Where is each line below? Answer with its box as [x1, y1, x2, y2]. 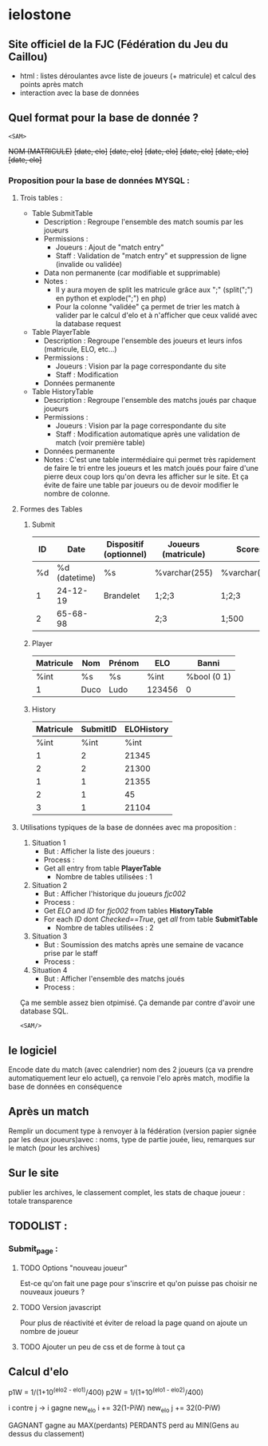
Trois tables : [19, 193, 63, 203]
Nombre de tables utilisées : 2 [55, 923, 154, 933]
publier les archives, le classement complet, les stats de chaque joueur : [8, 1187, 246, 1197]
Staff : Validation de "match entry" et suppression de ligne [55, 251, 247, 261]
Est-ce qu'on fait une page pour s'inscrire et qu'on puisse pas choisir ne [19, 1278, 258, 1288]
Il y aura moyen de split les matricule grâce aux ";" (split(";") [55, 285, 254, 295]
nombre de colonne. [43, 489, 110, 499]
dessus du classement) [8, 1428, 85, 1438]
